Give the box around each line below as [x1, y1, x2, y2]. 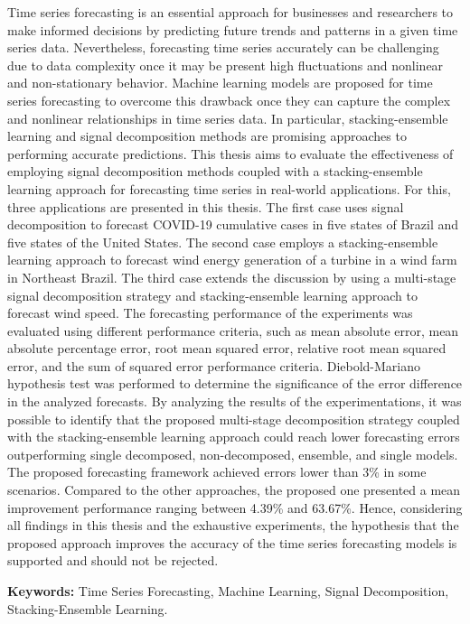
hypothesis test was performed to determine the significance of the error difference [7, 374, 463, 393]
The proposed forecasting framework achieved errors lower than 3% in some [7, 462, 427, 481]
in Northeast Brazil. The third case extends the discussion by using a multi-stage [7, 267, 456, 286]
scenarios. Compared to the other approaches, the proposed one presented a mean [7, 480, 461, 499]
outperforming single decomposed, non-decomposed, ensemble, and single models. [7, 444, 458, 463]
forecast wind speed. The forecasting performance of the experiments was [7, 303, 413, 322]
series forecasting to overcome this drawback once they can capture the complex [7, 90, 451, 109]
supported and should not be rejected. [7, 551, 219, 570]
